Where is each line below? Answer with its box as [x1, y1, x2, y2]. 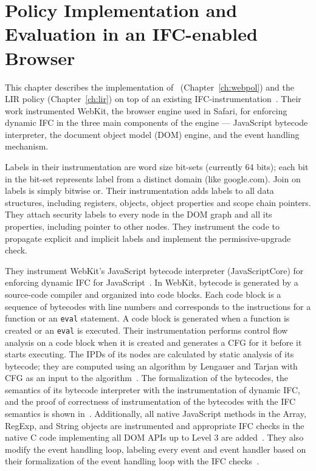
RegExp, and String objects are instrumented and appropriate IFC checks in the [5, 419, 304, 431]
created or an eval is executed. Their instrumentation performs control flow [5, 323, 288, 336]
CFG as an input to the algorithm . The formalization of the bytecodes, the [5, 371, 289, 384]
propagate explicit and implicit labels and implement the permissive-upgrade [5, 232, 291, 244]
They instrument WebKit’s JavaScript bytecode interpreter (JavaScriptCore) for [5, 264, 304, 277]
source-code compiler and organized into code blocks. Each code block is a [5, 288, 281, 300]
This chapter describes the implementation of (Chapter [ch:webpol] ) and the [5, 80, 294, 93]
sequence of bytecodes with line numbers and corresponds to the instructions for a [5, 300, 311, 312]
